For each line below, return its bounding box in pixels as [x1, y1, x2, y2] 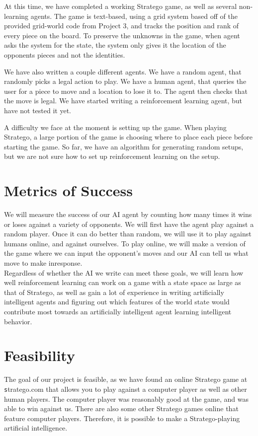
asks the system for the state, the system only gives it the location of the [4, 40, 226, 50]
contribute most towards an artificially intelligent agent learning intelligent [4, 306, 232, 316]
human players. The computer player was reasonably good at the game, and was [4, 393, 249, 404]
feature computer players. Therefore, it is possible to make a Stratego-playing [4, 413, 240, 423]
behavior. [4, 316, 32, 326]
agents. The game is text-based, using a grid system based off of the [30, 10, 238, 21]
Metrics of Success [4, 180, 133, 201]
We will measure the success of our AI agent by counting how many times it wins [4, 209, 252, 219]
